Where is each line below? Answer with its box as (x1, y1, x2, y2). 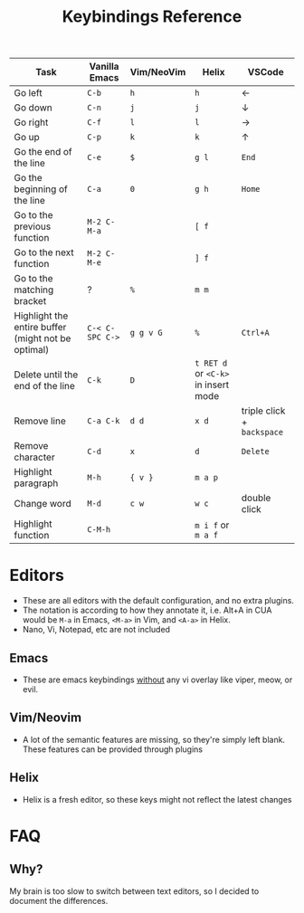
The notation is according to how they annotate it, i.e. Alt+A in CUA (22, 604, 272, 616)
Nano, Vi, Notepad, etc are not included (22, 624, 170, 635)
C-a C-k (87, 416, 120, 426)
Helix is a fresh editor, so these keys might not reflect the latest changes (22, 794, 292, 804)
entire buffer (14, 321, 67, 334)
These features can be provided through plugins (22, 744, 204, 755)
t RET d (194, 358, 228, 368)
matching (14, 283, 54, 296)
